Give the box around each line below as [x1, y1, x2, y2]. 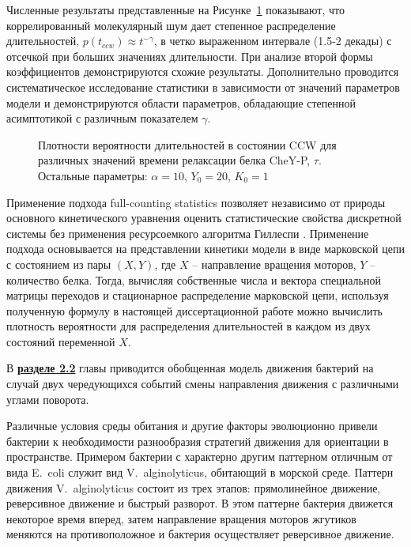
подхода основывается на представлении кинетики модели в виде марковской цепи [6, 240, 405, 257]
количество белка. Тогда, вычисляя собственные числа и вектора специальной [6, 271, 381, 288]
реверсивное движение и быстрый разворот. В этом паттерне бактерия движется [6, 495, 394, 511]
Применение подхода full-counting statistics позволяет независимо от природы [6, 194, 386, 210]
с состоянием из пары [6, 255, 111, 272]
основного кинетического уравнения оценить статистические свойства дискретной [6, 209, 402, 226]
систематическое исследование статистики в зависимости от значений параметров [6, 78, 400, 95]
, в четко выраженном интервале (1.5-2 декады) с [153, 32, 392, 49]
